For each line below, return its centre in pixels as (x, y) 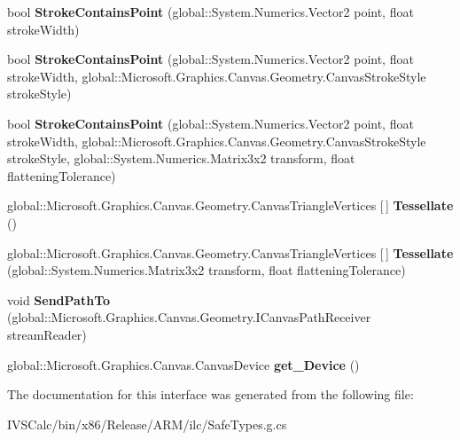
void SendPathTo (59, 299)
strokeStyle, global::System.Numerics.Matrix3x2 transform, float (181, 158)
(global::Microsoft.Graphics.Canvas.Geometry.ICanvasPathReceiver (189, 317)
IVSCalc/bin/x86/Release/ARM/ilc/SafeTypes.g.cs (147, 424)
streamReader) (47, 334)
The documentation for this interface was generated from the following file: (211, 394)
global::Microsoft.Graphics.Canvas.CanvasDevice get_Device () (183, 364)
